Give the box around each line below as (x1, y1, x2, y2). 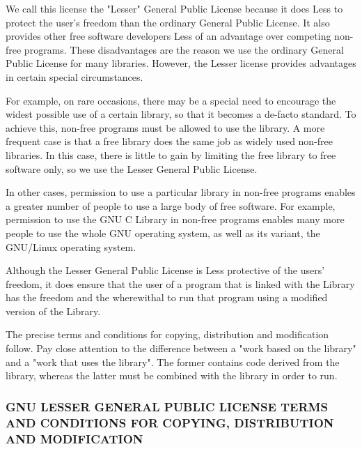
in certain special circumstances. (6, 69, 143, 84)
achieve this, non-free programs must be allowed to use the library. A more (6, 120, 325, 135)
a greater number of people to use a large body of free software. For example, (6, 198, 336, 213)
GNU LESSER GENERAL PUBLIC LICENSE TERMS (6, 397, 328, 415)
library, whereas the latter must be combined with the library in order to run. (6, 368, 338, 383)
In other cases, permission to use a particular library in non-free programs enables (6, 185, 356, 199)
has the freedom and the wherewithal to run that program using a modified (6, 290, 328, 305)
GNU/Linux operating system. (6, 239, 136, 254)
